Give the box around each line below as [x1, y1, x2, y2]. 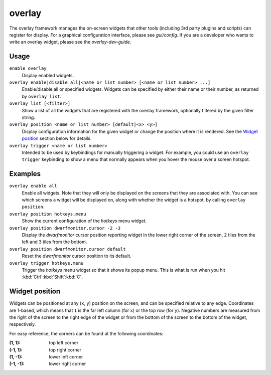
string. [22, 114, 35, 120]
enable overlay [9, 66, 47, 71]
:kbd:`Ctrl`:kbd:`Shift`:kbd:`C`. [22, 274, 83, 280]
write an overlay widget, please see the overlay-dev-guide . [9, 39, 131, 45]
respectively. [9, 321, 36, 327]
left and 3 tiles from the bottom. [22, 239, 87, 245]
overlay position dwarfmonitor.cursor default [9, 246, 126, 252]
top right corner [49, 346, 82, 353]
